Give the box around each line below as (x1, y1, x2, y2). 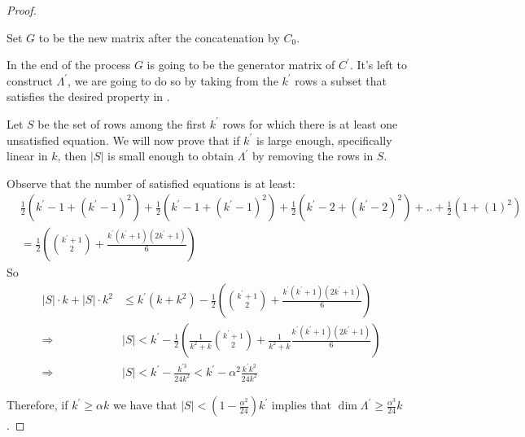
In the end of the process (7, 56, 131, 73)
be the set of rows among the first (37, 115, 207, 132)
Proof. (7, 2, 37, 18)
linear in (7, 147, 48, 164)
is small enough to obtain (107, 147, 234, 164)
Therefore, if (7, 396, 68, 413)
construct (7, 72, 53, 89)
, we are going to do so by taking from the (68, 72, 278, 89)
